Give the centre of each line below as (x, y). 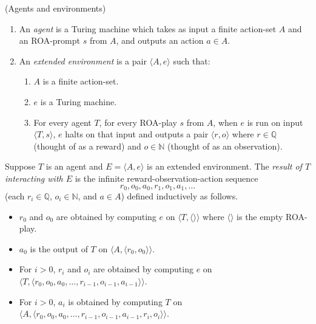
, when (225, 122)
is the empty (260, 216)
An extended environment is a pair (83, 60)
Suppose (20, 166)
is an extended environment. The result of (224, 166)
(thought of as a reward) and (87, 146)
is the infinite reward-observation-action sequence (166, 178)
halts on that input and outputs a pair (137, 134)
